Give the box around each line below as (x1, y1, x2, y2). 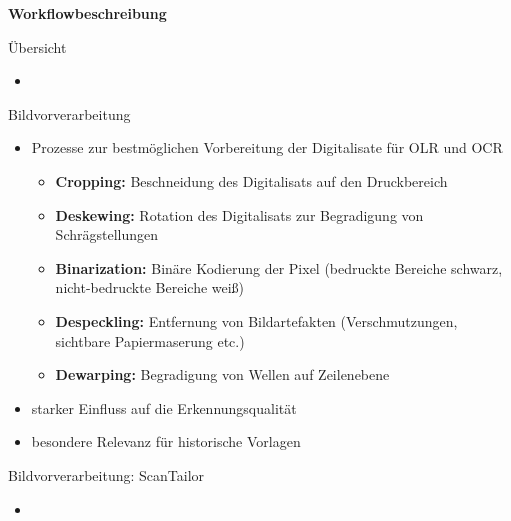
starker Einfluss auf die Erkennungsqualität (31, 397, 297, 418)
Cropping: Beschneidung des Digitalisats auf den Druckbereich (55, 170, 448, 191)
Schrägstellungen (55, 224, 159, 245)
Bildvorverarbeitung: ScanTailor (8, 464, 205, 485)
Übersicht (8, 36, 67, 57)
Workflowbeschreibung (8, 3, 167, 23)
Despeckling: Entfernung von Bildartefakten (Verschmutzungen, (55, 310, 458, 331)
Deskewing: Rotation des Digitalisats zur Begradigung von (55, 204, 424, 225)
